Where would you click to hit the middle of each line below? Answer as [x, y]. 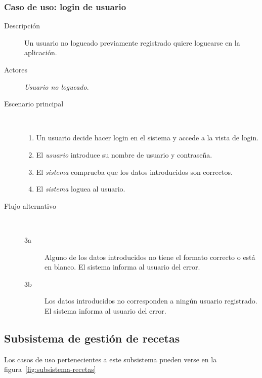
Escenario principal [34, 104]
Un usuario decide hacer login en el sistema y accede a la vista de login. [147, 138]
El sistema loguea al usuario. [81, 189]
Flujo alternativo [30, 205]
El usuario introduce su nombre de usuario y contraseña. [124, 154]
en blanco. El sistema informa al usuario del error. [122, 267]
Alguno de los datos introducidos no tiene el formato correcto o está [150, 257]
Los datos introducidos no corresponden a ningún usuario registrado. [151, 301]
